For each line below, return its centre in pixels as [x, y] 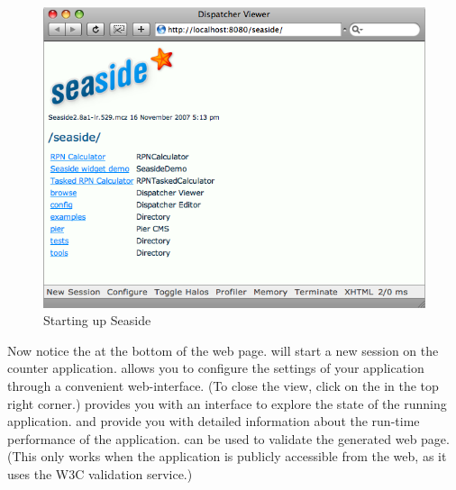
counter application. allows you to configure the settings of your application [216, 368]
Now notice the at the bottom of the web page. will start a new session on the [223, 350]
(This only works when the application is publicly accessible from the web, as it [227, 456]
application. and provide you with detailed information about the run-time [214, 421]
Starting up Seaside [97, 320]
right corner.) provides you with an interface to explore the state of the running [227, 403]
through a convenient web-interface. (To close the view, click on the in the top [223, 385]
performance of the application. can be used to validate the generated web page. [228, 438]
